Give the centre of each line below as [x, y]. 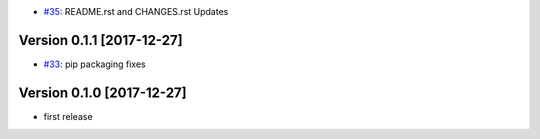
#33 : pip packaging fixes [94, 64]
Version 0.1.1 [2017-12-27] [101, 40]
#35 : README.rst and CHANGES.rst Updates [136, 11]
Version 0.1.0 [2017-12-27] [102, 92]
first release [68, 116]
